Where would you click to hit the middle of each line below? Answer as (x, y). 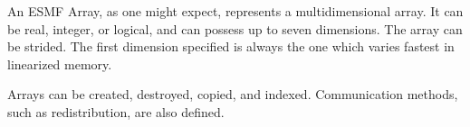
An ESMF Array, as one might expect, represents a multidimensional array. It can (235, 11)
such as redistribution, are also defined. (116, 111)
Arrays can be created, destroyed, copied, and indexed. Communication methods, (233, 94)
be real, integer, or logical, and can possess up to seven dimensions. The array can (235, 28)
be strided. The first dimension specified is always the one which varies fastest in (231, 46)
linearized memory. (60, 63)
